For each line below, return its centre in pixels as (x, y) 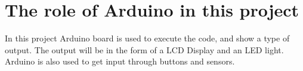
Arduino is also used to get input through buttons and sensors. (120, 61)
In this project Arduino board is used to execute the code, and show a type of (147, 38)
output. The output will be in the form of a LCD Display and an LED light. (144, 49)
